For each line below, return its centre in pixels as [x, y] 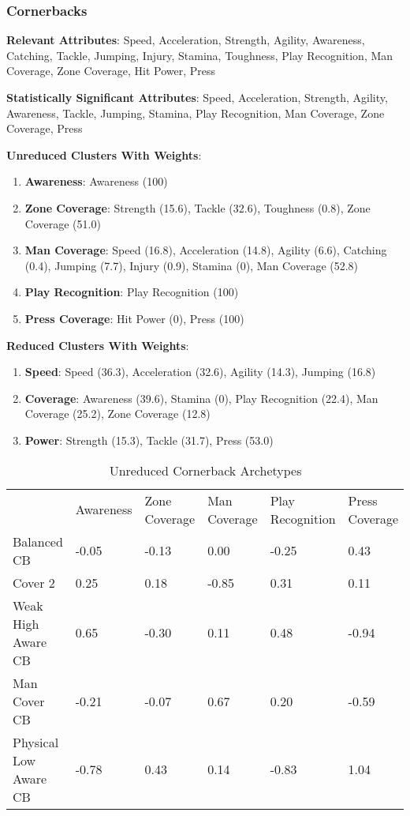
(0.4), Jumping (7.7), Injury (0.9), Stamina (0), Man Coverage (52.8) [192, 265]
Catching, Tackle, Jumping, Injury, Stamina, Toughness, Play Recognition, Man [200, 55]
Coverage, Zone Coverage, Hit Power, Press [111, 71]
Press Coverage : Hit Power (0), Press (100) [134, 318]
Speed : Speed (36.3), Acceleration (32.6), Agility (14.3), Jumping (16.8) [200, 372]
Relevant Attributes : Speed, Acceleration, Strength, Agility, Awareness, [186, 40]
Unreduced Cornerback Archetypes [205, 470]
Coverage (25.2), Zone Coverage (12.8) [117, 414]
